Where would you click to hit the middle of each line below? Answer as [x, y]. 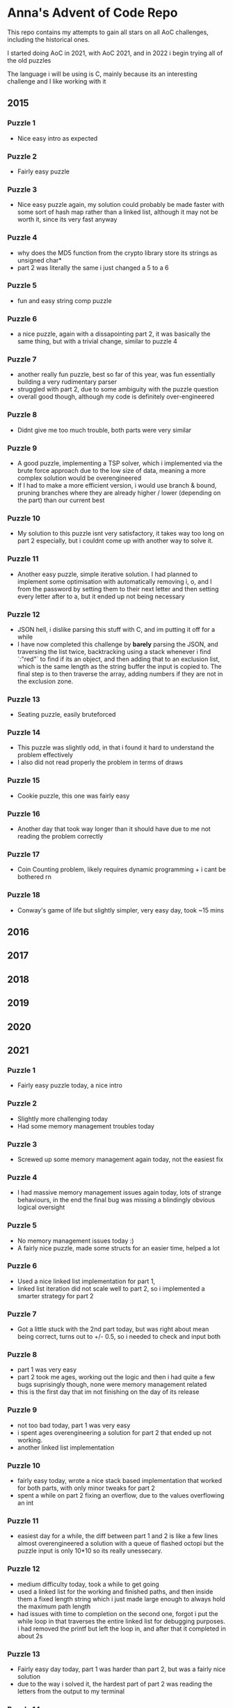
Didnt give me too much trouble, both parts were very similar [104, 430]
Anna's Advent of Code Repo [93, 13]
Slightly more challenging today [63, 1119]
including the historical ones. [49, 39]
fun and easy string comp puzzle [65, 300]
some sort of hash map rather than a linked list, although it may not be [118, 212]
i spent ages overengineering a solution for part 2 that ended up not [114, 1432]
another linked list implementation [66, 1447]
